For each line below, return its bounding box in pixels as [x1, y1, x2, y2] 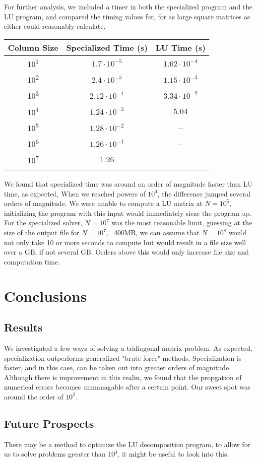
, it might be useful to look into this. [118, 449, 229, 459]
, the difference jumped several [157, 188, 251, 198]
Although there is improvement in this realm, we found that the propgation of [4, 372, 242, 382]
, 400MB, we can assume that [106, 227, 200, 238]
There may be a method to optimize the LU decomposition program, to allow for [4, 439, 251, 449]
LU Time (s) [155, 41, 206, 53]
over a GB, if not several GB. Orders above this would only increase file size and [4, 247, 249, 257]
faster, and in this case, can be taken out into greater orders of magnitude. [4, 362, 231, 373]
